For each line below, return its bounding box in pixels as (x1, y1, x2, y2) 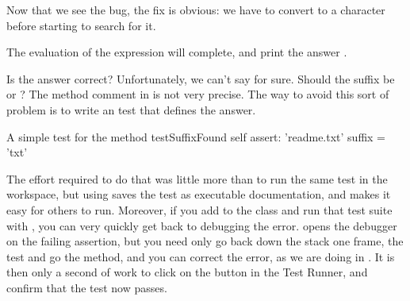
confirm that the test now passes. (6, 279, 167, 295)
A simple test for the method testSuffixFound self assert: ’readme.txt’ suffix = (6, 128, 386, 145)
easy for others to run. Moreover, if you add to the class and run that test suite (6, 201, 393, 218)
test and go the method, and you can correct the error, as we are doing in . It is (6, 248, 395, 264)
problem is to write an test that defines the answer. (6, 101, 256, 118)
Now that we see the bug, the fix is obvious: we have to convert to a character (6, 2, 385, 17)
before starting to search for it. (6, 17, 156, 33)
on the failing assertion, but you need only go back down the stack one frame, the (6, 233, 404, 249)
